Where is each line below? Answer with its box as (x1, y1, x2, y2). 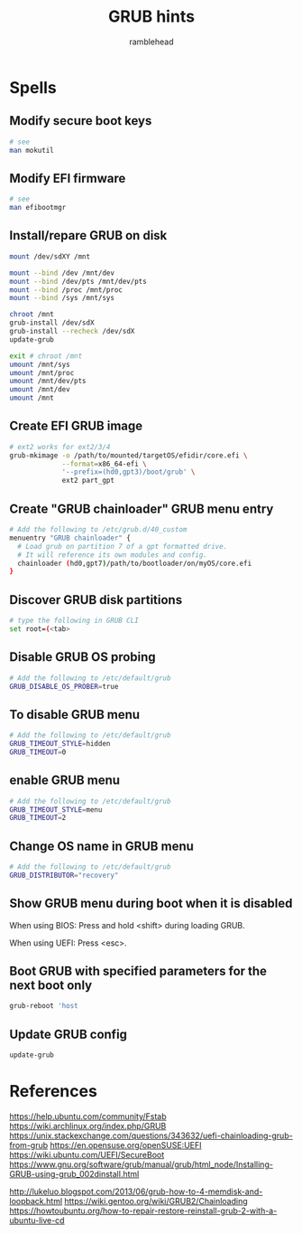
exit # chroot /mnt (9, 351, 83, 361)
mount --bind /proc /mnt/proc (9, 285, 124, 295)
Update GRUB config (9, 1026, 128, 1041)
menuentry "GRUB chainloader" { (9, 533, 131, 542)
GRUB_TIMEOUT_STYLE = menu (9, 805, 103, 815)
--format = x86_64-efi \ (61, 459, 147, 468)
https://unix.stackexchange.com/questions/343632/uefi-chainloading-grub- (9, 1130, 293, 1141)
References (9, 1081, 97, 1102)
